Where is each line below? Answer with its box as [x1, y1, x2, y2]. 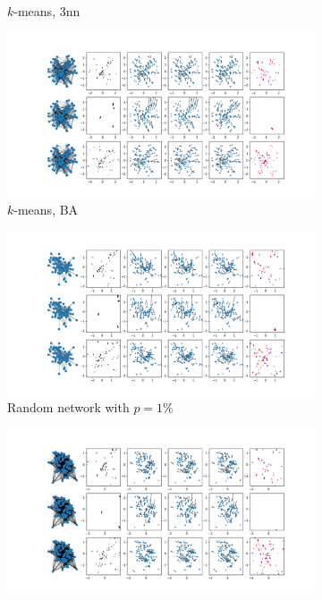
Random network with [7, 398, 130, 417]
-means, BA [13, 199, 79, 218]
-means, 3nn [13, 2, 80, 20]
